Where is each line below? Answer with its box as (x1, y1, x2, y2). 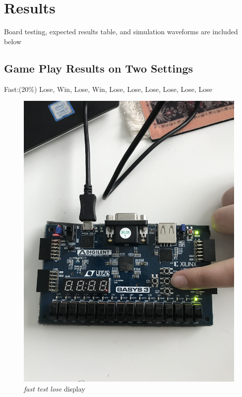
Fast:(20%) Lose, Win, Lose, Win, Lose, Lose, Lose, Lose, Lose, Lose (4, 83, 213, 94)
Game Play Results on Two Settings (4, 60, 193, 76)
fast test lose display (24, 384, 85, 394)
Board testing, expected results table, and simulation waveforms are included (4, 26, 238, 37)
